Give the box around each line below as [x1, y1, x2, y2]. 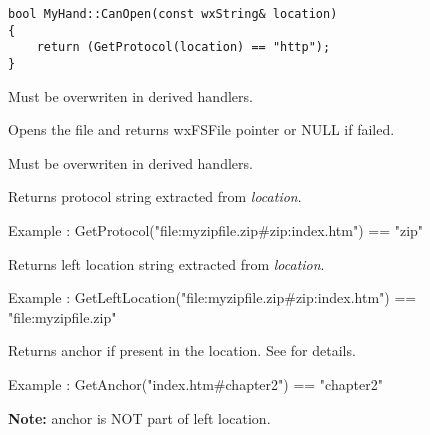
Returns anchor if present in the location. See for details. [8, 340, 356, 361]
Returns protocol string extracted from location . [8, 186, 302, 207]
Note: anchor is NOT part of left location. [8, 407, 271, 428]
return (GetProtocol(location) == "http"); [36, 40, 331, 55]
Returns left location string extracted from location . [8, 253, 325, 274]
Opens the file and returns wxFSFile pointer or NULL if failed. [8, 119, 395, 140]
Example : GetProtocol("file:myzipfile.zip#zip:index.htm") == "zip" [8, 220, 424, 240]
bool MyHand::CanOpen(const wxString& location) [8, 7, 338, 21]
